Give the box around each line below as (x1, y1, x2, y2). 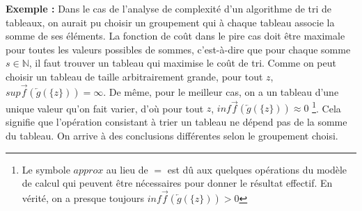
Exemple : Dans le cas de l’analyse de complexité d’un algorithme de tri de (6, 1, 332, 15)
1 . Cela (312, 99, 341, 115)
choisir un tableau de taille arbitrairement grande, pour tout (6, 69, 263, 83)
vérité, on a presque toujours (22, 191, 145, 205)
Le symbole (22, 162, 70, 176)
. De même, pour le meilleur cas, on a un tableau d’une (103, 84, 339, 99)
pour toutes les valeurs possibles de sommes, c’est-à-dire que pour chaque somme (6, 42, 351, 56)
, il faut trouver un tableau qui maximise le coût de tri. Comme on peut (29, 56, 336, 70)
